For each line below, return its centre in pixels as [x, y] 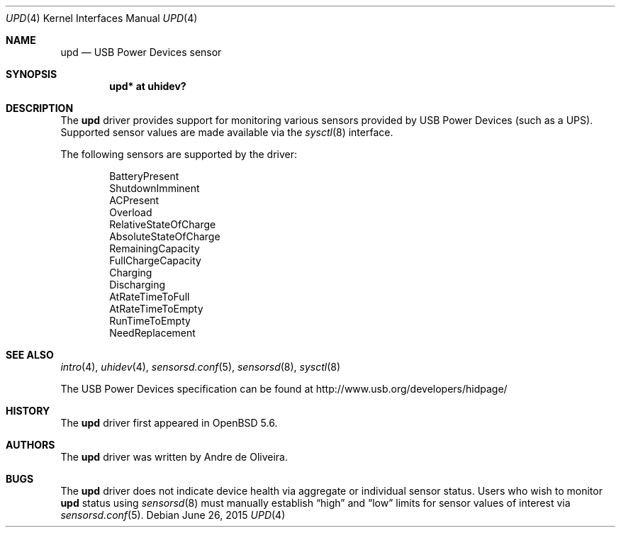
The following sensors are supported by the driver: [179, 154]
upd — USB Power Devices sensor [141, 52]
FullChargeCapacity [155, 260]
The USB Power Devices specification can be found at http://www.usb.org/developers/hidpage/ [284, 389]
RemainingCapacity [155, 248]
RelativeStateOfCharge [163, 224]
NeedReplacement [152, 333]
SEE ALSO [30, 355]
